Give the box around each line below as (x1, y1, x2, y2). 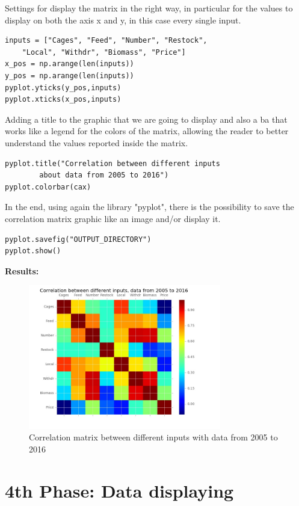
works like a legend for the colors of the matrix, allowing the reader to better (5, 125, 289, 137)
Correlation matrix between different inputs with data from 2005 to (29, 431, 278, 443)
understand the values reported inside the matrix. (5, 136, 188, 149)
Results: (5, 264, 39, 277)
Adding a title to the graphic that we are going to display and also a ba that (5, 113, 288, 125)
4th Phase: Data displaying (5, 478, 234, 502)
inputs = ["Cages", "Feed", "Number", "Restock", (5, 36, 208, 45)
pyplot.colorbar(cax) (5, 182, 91, 191)
